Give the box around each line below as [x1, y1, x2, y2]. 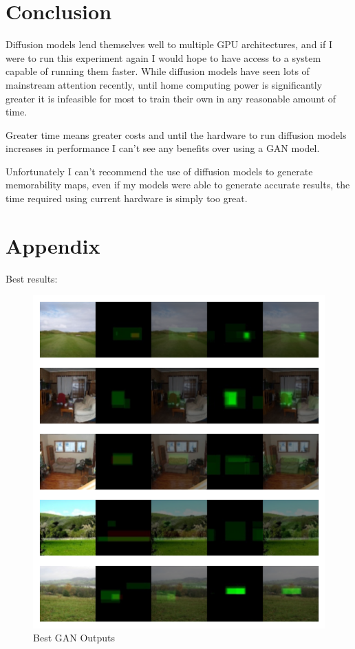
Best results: [6, 271, 58, 285]
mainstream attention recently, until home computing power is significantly [6, 77, 323, 91]
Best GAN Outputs [33, 630, 116, 645]
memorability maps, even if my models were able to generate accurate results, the [6, 177, 350, 192]
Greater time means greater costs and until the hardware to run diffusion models [6, 127, 347, 142]
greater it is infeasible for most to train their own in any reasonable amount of [6, 91, 336, 105]
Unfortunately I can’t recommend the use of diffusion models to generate [6, 164, 313, 178]
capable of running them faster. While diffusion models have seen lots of [6, 64, 310, 78]
